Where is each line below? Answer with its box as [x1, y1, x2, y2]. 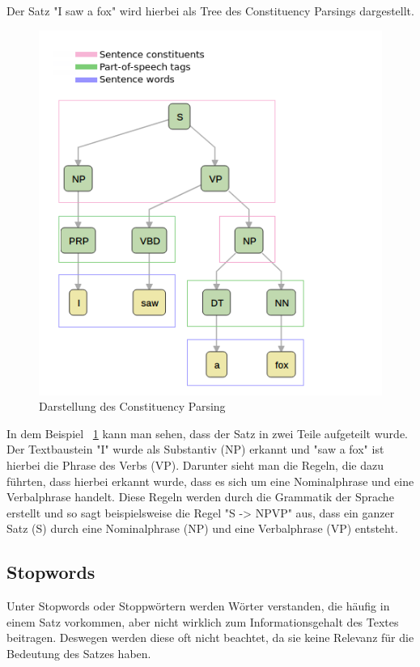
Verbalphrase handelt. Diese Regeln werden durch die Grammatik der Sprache [6, 488, 394, 505]
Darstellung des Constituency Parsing [39, 398, 226, 415]
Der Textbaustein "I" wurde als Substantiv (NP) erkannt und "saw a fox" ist [6, 441, 384, 458]
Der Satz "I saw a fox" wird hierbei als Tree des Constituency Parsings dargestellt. [6, 2, 414, 19]
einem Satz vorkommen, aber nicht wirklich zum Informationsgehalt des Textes [6, 613, 399, 630]
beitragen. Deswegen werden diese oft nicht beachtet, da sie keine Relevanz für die [6, 629, 414, 646]
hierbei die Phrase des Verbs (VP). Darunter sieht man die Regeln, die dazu [6, 457, 384, 474]
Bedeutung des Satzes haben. [6, 644, 151, 661]
